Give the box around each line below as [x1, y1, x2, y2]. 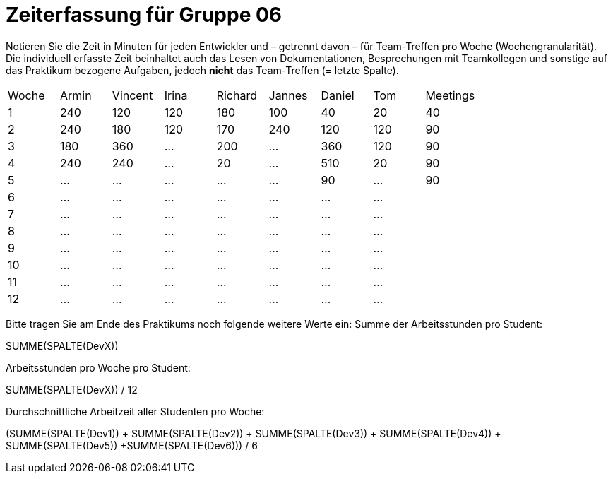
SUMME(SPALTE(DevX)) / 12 [6, 383, 138, 396]
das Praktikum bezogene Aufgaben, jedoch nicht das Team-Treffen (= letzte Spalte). [6, 64, 399, 76]
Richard [216, 88, 257, 102]
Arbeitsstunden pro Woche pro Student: [6, 361, 191, 374]
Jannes [268, 88, 308, 102]
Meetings [425, 88, 475, 102]
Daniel [321, 88, 355, 102]
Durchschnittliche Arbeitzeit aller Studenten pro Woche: [6, 405, 265, 418]
